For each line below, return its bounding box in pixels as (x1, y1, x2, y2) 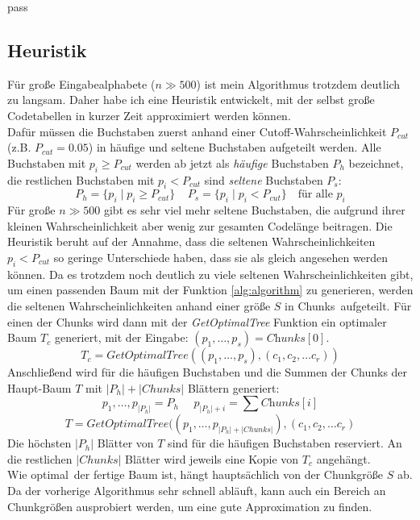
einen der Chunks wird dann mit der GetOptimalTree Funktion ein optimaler (7, 313, 387, 330)
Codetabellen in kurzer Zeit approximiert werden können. (7, 106, 291, 123)
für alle (297, 189, 333, 201)
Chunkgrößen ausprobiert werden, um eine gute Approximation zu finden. (7, 497, 372, 514)
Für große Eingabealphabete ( (7, 75, 156, 92)
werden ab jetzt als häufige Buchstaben (135, 154, 329, 171)
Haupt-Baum (7, 379, 72, 396)
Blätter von (97, 435, 154, 451)
